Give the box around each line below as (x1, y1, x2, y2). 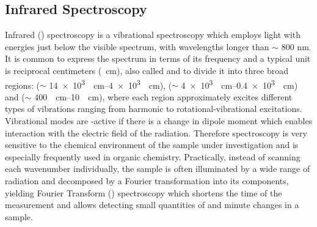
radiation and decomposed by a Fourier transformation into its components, (5, 174, 289, 187)
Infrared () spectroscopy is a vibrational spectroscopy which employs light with (5, 28, 301, 41)
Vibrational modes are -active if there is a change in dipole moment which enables (5, 114, 313, 127)
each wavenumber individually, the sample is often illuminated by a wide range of (5, 162, 310, 175)
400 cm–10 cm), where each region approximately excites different (34, 90, 293, 103)
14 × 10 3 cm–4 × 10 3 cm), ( (49, 76, 172, 91)
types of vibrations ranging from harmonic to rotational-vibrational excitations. (5, 102, 302, 115)
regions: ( (5, 78, 40, 91)
